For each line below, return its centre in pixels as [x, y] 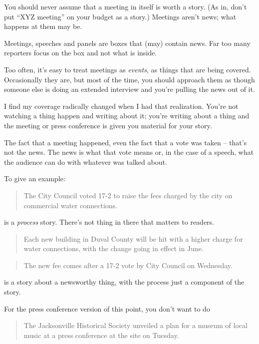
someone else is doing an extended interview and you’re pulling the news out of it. [129, 89]
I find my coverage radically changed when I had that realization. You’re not [121, 106]
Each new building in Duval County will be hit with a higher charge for [133, 238]
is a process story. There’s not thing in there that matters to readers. [109, 222]
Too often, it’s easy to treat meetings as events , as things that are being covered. [128, 69]
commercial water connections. [70, 205]
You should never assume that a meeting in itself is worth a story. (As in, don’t [126, 6]
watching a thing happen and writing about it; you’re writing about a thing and [127, 116]
